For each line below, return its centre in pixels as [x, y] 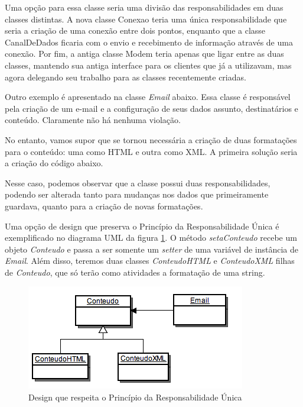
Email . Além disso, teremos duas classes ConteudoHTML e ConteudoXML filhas [150, 261]
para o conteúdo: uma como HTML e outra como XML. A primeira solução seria [151, 151]
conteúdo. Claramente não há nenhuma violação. [93, 120]
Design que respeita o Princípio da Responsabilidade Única [135, 397]
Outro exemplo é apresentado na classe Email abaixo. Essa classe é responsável [148, 97]
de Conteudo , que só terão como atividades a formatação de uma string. [135, 272]
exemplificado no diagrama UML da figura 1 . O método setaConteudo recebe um [151, 238]
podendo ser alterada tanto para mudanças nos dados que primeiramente [137, 194]
